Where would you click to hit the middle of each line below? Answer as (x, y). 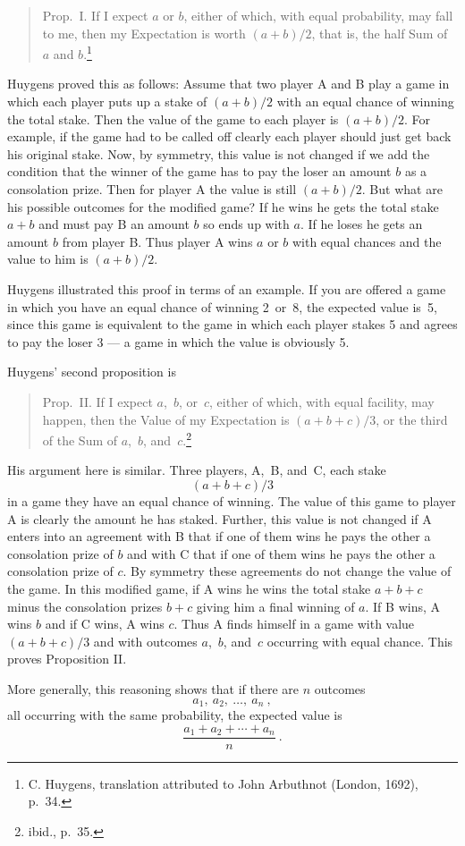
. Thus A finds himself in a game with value (294, 624)
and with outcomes (145, 641)
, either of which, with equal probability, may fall (318, 15)
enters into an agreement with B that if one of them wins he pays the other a (219, 536)
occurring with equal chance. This (360, 641)
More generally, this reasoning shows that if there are (153, 688)
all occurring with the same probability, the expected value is (175, 714)
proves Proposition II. (67, 659)
